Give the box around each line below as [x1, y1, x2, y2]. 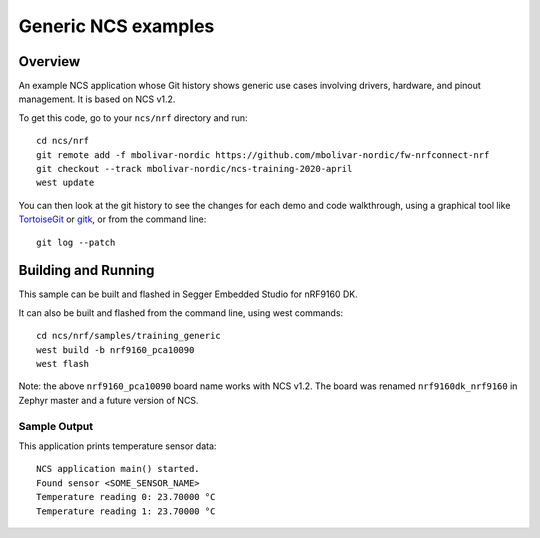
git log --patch [36, 236, 116, 248]
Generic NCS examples [18, 15, 215, 37]
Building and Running [18, 262, 155, 279]
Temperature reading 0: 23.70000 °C [36, 491, 216, 503]
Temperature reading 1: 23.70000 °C [36, 505, 216, 517]
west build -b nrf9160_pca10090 [36, 344, 195, 355]
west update [36, 177, 95, 189]
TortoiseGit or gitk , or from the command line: [18, 213, 207, 225]
